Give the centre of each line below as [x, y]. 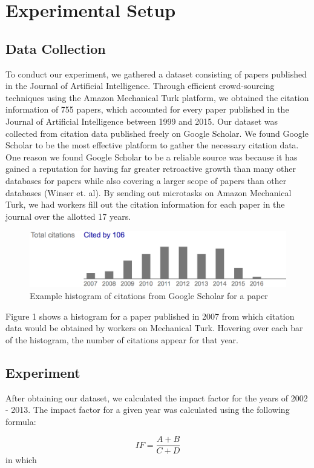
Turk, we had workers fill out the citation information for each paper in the [145, 204]
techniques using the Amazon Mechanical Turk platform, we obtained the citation [157, 97]
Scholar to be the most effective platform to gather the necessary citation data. [152, 145]
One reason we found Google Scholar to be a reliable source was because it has [152, 157]
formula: [21, 421]
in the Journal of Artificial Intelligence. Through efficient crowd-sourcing [140, 86]
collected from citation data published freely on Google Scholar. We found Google [157, 133]
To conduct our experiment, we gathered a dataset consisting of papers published [156, 74]
